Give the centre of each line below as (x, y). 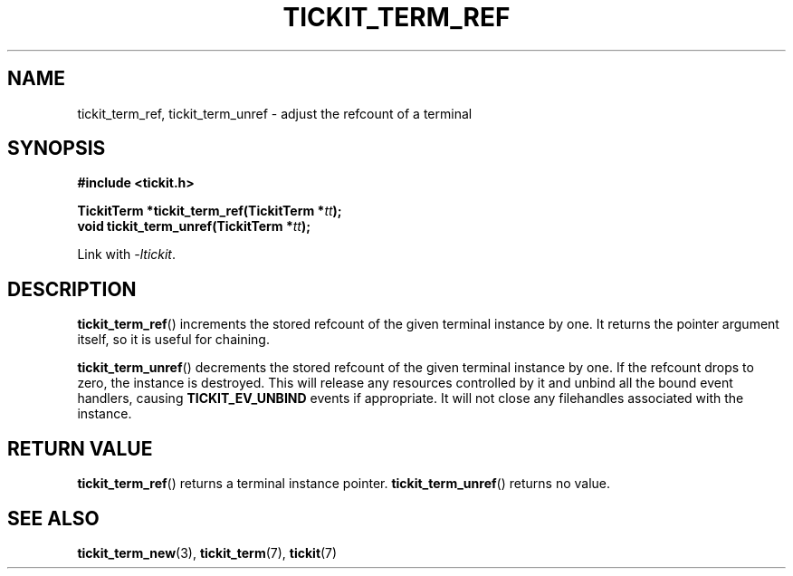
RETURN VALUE (80, 448)
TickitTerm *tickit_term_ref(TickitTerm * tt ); (210, 211)
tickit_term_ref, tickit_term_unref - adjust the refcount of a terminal (275, 113)
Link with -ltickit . (127, 254)
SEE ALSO (53, 518)
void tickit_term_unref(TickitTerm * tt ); (194, 226)
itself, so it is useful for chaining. (173, 340)
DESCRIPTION (72, 289)
